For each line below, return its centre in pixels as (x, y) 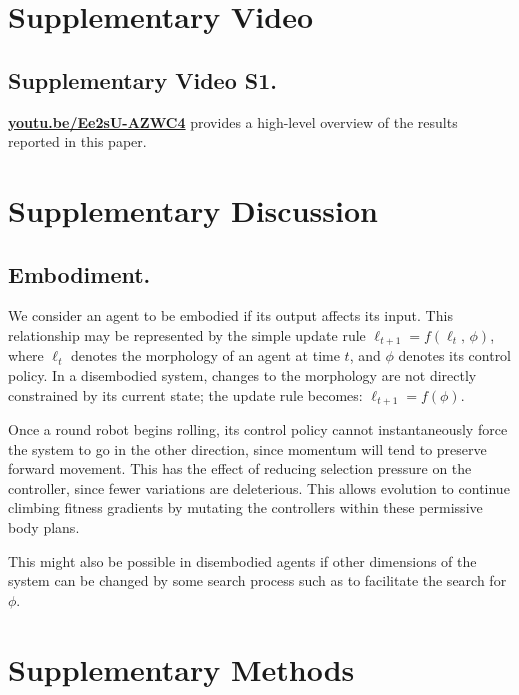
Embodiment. (79, 273)
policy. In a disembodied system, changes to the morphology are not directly (242, 374)
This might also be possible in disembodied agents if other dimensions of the (242, 560)
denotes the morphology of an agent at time (205, 355)
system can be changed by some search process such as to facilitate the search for (257, 580)
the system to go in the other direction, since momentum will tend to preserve (247, 448)
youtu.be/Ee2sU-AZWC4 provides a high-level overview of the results (233, 121)
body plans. (44, 527)
